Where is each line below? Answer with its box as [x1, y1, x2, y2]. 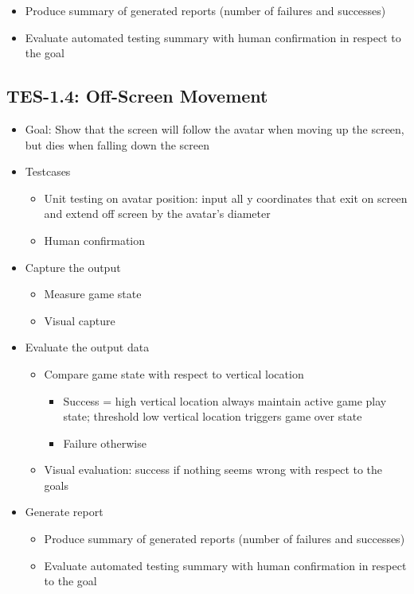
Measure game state [44, 285, 142, 302]
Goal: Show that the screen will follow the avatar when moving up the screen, [25, 120, 404, 137]
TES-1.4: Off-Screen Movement [6, 83, 268, 108]
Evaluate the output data [25, 339, 150, 355]
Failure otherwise [63, 434, 146, 451]
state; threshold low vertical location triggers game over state [63, 408, 362, 425]
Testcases [25, 163, 71, 180]
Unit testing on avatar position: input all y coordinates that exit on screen [44, 189, 408, 206]
